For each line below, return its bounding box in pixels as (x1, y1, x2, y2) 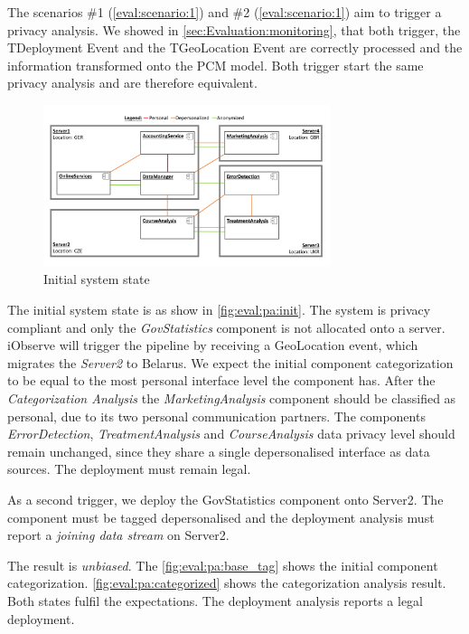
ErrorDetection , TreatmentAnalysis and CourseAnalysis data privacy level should (7, 424, 455, 443)
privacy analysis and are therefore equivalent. (7, 73, 258, 92)
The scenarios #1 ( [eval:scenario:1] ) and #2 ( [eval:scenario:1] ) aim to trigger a (7, 3, 442, 21)
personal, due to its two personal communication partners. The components (7, 406, 426, 425)
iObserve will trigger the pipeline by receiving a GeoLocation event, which (7, 336, 418, 355)
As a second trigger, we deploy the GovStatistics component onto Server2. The (7, 489, 444, 508)
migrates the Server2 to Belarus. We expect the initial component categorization (7, 353, 454, 372)
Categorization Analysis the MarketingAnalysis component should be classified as (7, 389, 456, 407)
